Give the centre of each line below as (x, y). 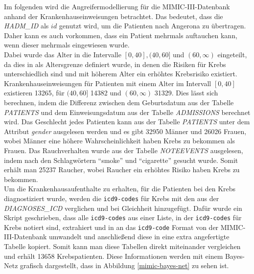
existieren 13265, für (34, 93)
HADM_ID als (26, 26)
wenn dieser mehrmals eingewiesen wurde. (67, 45)
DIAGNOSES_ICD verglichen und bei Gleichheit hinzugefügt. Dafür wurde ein (123, 208)
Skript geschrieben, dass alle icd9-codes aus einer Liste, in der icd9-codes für (123, 217)
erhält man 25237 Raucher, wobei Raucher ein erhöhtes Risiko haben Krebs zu (122, 170)
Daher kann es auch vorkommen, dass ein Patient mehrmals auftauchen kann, (121, 35)
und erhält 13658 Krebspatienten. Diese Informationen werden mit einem (114, 256)
